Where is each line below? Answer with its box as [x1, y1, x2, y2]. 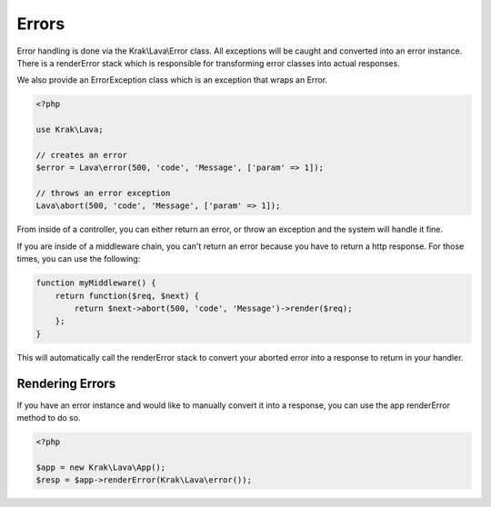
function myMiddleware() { [35, 278, 156, 288]
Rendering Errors [16, 375, 116, 391]
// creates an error [35, 150, 127, 160]
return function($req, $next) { [55, 291, 200, 301]
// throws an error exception [35, 188, 171, 199]
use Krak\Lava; [35, 124, 104, 135]
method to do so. [16, 413, 81, 423]
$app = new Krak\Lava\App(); [35, 462, 166, 472]
